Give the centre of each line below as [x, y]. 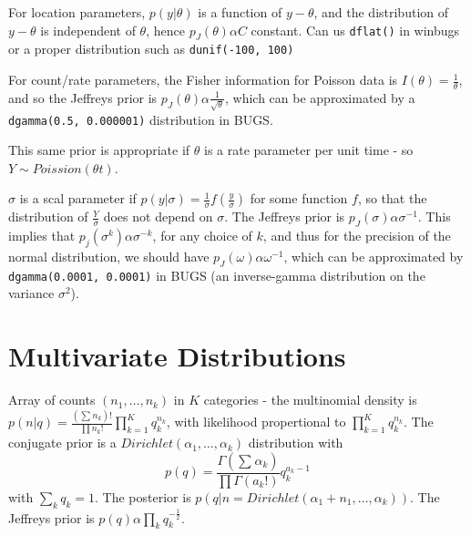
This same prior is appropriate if [99, 150]
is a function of [240, 12]
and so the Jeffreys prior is [83, 97]
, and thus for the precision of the [357, 236]
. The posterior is [143, 497]
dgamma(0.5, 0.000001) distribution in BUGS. [141, 119]
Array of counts [52, 400]
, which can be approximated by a [320, 97]
